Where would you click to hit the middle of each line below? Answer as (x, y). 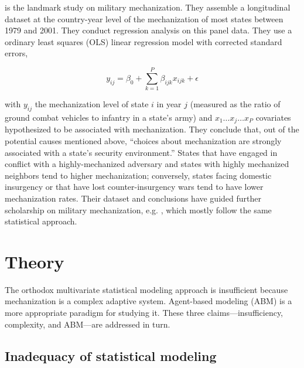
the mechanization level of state (92, 104)
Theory (35, 261)
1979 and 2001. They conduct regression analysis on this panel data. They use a (148, 30)
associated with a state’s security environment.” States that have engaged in (141, 152)
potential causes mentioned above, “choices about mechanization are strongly (143, 140)
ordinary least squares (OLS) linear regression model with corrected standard (144, 41)
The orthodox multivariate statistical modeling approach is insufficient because (146, 289)
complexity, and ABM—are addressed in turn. (88, 324)
